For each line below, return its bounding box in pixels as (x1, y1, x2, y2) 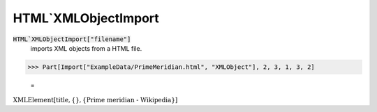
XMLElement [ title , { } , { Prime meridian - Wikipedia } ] (13, 96, 178, 104)
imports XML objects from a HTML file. (30, 44, 142, 52)
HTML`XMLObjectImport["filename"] (13, 35, 131, 43)
